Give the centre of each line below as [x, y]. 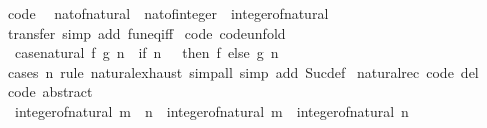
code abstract [50, 91]
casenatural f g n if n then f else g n [146, 52]
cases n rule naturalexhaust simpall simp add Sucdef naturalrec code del [243, 71]
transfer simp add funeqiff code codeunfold [146, 32]
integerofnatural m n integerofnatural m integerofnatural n [211, 110]
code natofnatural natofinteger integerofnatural [168, 13]
